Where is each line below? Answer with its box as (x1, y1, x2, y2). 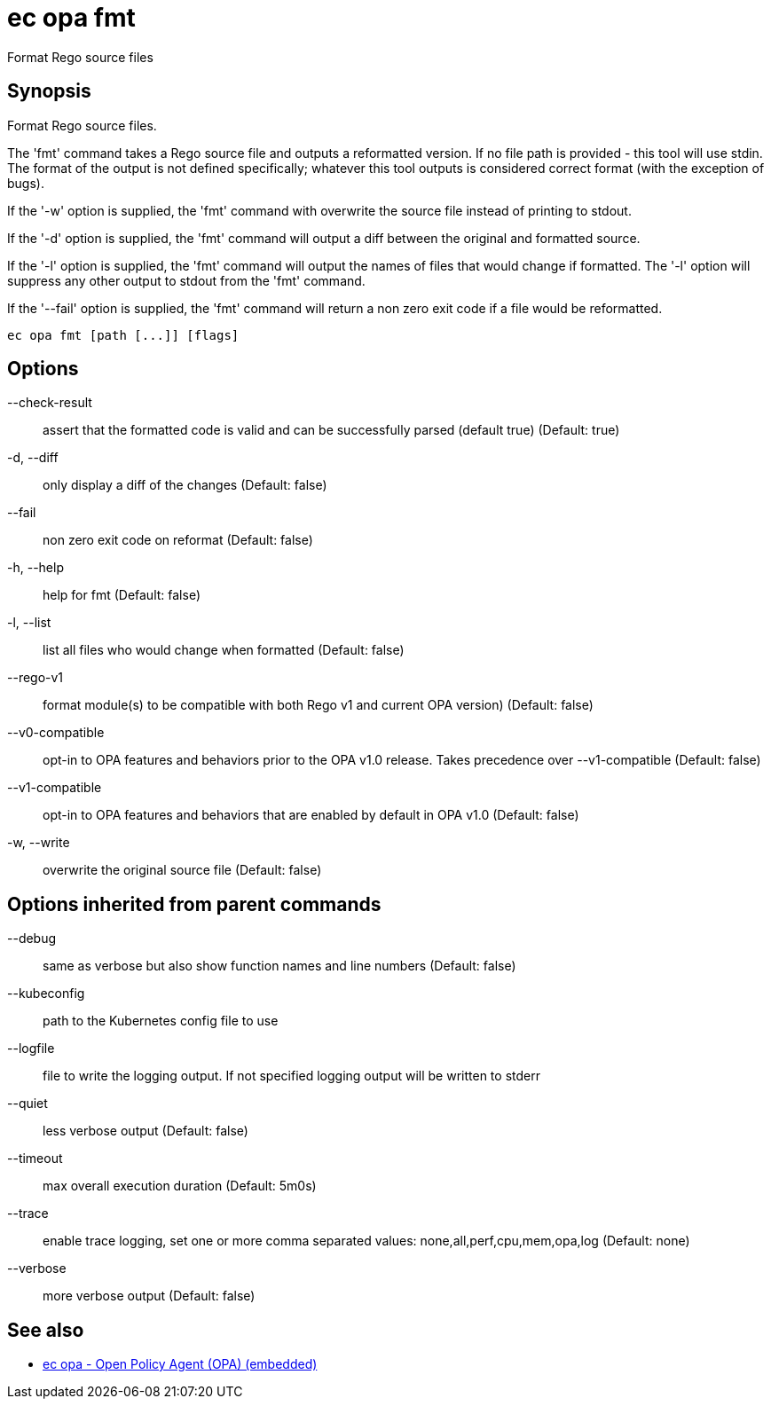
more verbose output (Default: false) (43, 1288, 256, 1304)
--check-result (7, 395, 92, 411)
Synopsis (7, 80, 91, 103)
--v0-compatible (7, 725, 105, 741)
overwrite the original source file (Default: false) (43, 862, 322, 878)
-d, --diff (7, 450, 59, 466)
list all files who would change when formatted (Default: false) (43, 642, 405, 658)
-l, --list (7, 615, 51, 631)
